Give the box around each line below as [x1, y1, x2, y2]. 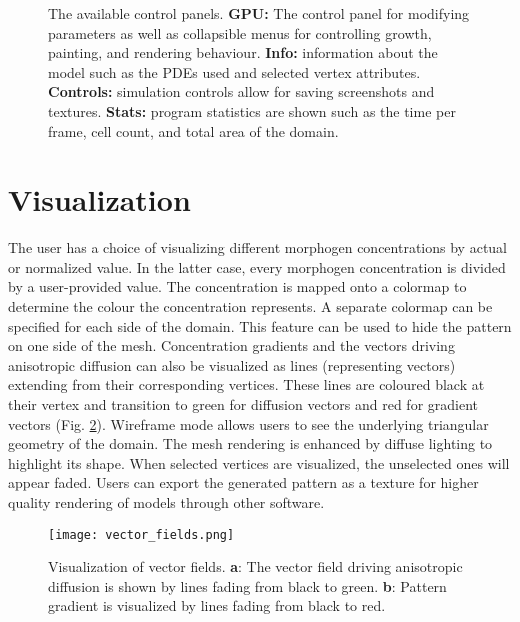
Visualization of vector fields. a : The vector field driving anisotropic [48, 556, 463, 577]
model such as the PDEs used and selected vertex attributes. [48, 61, 421, 82]
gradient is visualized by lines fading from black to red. [48, 595, 386, 616]
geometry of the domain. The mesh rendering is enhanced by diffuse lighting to [8, 433, 493, 454]
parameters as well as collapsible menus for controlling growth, [48, 22, 432, 43]
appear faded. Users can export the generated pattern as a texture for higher [8, 472, 479, 493]
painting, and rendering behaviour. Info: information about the [48, 42, 438, 63]
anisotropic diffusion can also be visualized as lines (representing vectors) [8, 354, 456, 375]
